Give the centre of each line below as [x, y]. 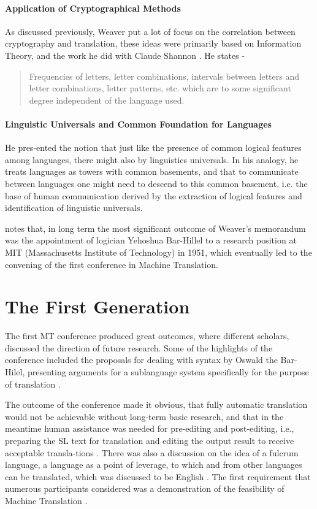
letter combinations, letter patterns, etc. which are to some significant [160, 88]
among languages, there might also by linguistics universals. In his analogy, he [152, 159]
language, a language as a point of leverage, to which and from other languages [154, 465]
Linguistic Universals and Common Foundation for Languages [138, 124]
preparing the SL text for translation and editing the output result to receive [150, 440]
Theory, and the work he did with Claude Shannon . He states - [125, 55]
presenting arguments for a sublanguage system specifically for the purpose [168, 372]
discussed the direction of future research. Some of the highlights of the [139, 347]
